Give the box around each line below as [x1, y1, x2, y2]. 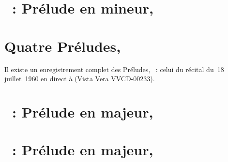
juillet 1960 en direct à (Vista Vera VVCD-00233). [4, 74, 155, 84]
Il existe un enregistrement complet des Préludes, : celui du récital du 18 [4, 64, 224, 74]
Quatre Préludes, [4, 36, 121, 56]
